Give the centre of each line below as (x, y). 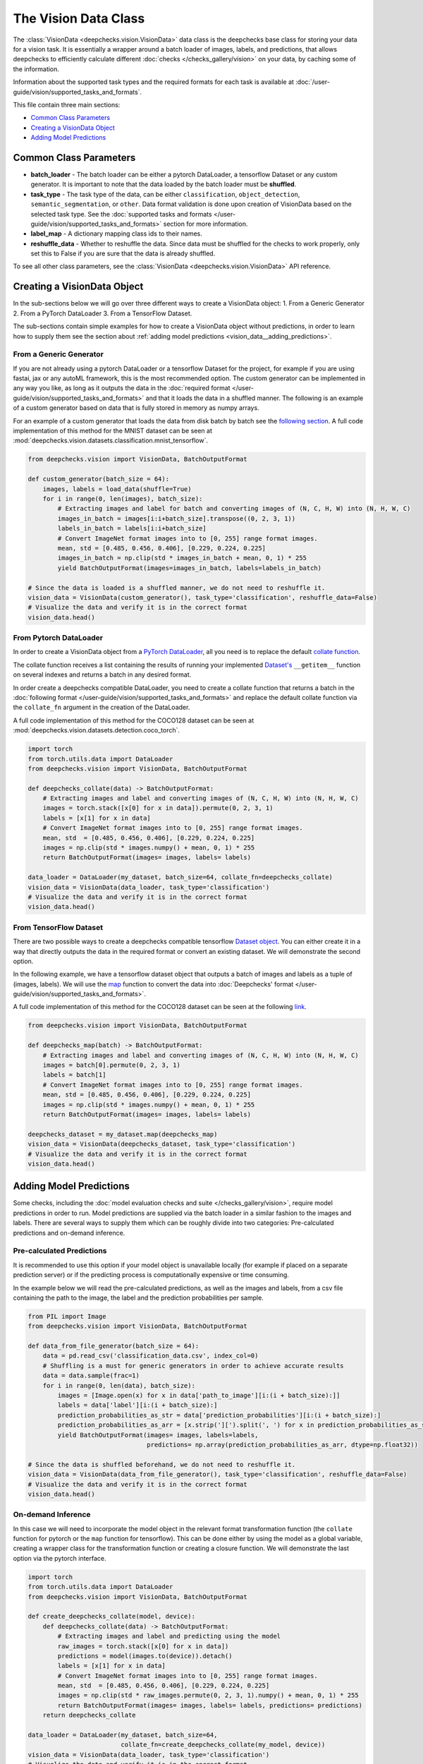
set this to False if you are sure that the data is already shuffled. (123, 253)
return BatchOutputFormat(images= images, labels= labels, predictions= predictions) (210, 1705)
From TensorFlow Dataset (58, 927)
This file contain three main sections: (67, 104)
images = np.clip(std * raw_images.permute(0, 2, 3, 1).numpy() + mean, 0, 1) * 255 (208, 1696)
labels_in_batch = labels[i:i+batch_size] (132, 528)
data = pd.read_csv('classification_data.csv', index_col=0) (151, 1356)
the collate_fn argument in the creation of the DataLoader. (102, 707)
